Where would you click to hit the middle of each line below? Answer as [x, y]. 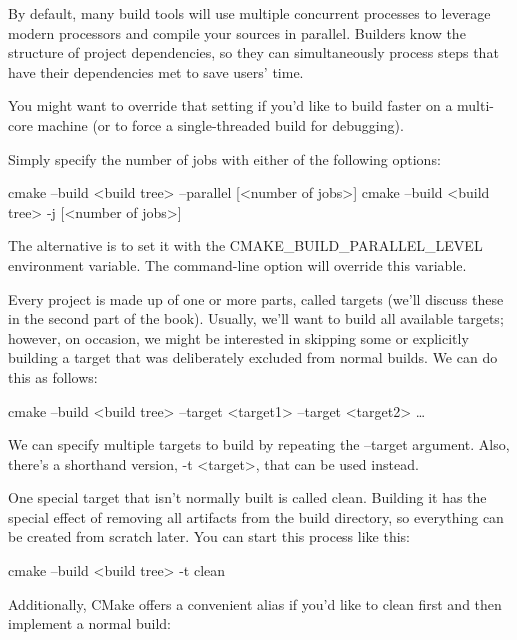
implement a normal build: [90, 623]
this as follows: [53, 376]
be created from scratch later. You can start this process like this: [209, 536]
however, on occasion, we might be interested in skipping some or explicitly [238, 337]
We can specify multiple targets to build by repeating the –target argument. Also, [259, 444]
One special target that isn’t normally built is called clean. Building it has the [247, 497]
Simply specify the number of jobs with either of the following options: [224, 158]
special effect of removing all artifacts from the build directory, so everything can [256, 516]
